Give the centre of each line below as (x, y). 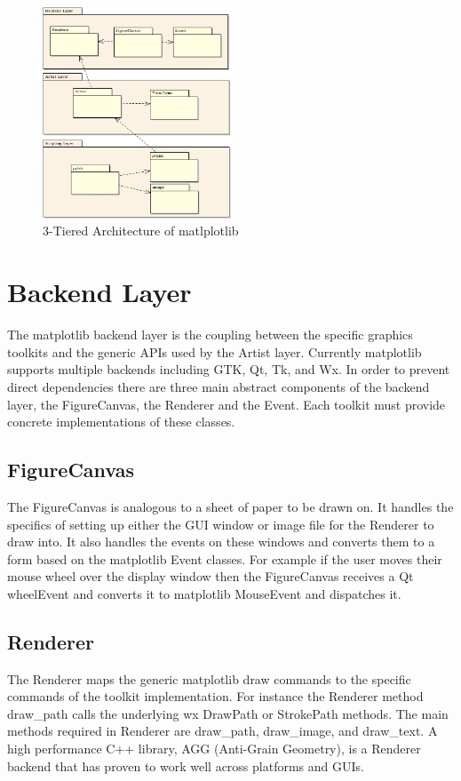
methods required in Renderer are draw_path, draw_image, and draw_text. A (223, 731)
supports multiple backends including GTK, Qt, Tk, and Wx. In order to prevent (229, 369)
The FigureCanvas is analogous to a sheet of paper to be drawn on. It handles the (230, 506)
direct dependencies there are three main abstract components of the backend (219, 386)
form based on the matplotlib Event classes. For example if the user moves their (225, 558)
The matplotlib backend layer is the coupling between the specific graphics (210, 335)
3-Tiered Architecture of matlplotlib (141, 231)
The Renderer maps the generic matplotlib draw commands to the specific (209, 678)
